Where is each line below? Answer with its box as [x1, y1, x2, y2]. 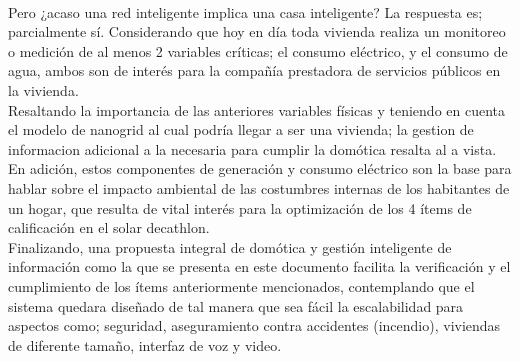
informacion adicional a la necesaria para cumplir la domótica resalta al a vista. [8, 138, 497, 159]
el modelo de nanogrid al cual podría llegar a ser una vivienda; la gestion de [8, 119, 474, 140]
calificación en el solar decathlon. [8, 217, 210, 238]
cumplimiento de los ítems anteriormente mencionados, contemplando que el [8, 275, 475, 296]
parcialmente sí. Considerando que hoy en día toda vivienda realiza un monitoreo [8, 21, 506, 42]
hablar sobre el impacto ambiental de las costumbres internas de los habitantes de [8, 177, 510, 198]
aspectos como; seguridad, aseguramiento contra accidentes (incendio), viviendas [8, 315, 501, 336]
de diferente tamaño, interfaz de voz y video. [8, 334, 282, 355]
